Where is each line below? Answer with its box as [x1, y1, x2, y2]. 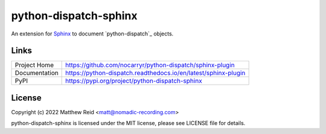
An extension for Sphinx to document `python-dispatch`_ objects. [11, 30, 174, 37]
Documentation [14, 69, 59, 78]
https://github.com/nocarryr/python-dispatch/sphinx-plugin [65, 61, 235, 69]
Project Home [14, 61, 54, 69]
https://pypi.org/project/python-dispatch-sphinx [65, 77, 202, 85]
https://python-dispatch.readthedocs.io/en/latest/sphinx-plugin [65, 69, 246, 78]
